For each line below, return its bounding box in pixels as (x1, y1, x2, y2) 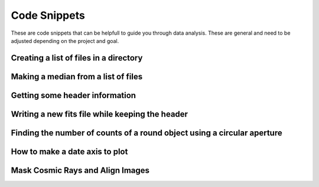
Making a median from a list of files (11, 71, 143, 82)
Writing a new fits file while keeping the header (11, 109, 188, 119)
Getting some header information (11, 90, 136, 100)
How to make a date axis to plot (11, 146, 128, 156)
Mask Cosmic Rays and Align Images (11, 165, 150, 175)
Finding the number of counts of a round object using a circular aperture (11, 128, 283, 138)
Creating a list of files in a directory (11, 53, 143, 63)
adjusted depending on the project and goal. (11, 37, 119, 44)
